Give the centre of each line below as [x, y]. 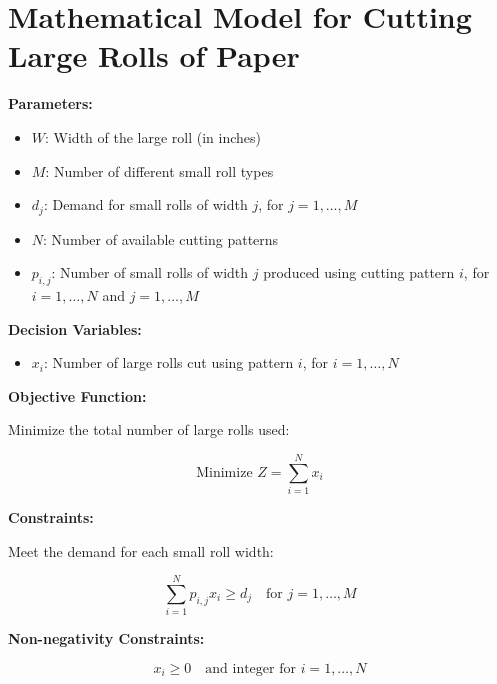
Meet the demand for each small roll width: [141, 550]
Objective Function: [77, 395]
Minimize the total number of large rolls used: [149, 429]
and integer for [250, 668]
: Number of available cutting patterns [161, 238]
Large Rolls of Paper [154, 55]
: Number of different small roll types [159, 170]
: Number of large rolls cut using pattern [168, 362]
